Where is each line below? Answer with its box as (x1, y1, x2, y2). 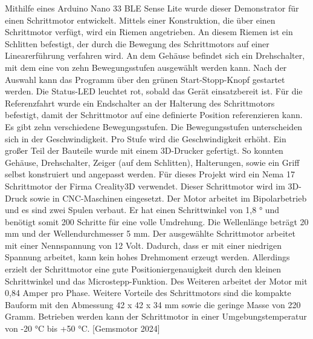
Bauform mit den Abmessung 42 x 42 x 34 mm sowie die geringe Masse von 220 (5, 298, 301, 311)
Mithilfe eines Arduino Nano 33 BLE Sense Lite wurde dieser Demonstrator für (5, 2, 299, 14)
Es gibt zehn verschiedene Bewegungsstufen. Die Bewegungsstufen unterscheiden (5, 120, 303, 133)
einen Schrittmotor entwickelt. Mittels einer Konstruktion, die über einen (5, 13, 276, 26)
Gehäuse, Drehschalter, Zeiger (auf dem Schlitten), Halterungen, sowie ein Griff (5, 156, 300, 168)
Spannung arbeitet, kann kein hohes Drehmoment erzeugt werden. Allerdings (5, 251, 290, 263)
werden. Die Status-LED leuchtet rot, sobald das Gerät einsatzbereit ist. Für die (5, 85, 303, 97)
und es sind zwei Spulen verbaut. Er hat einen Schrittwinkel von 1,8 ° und (5, 203, 280, 216)
